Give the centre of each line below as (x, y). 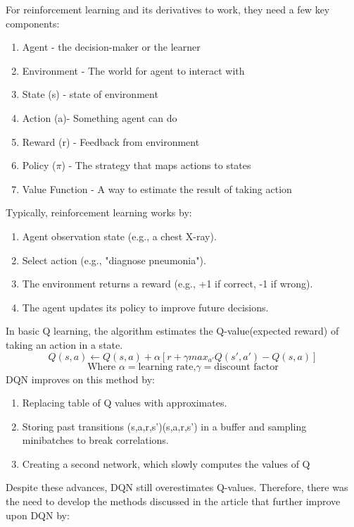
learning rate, (167, 367)
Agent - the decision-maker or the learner (111, 47)
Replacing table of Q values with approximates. (125, 403)
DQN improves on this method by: (80, 379)
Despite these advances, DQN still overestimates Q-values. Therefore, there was (177, 487)
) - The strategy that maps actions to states (156, 165)
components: (33, 23)
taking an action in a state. (64, 344)
